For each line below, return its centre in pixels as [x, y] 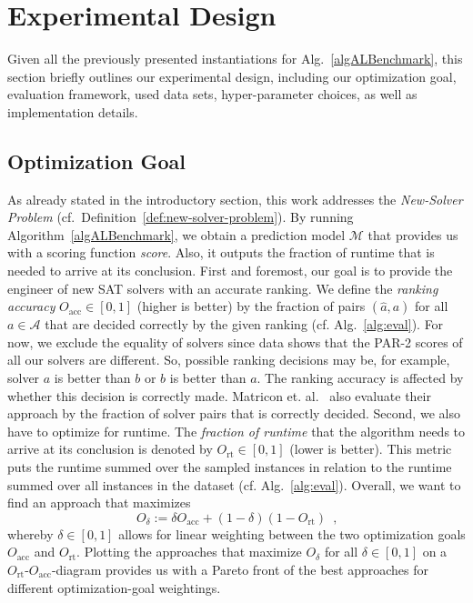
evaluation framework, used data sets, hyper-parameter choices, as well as [212, 94]
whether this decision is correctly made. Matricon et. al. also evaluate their [219, 395]
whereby [30, 533]
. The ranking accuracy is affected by [360, 378]
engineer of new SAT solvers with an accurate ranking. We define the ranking [223, 288]
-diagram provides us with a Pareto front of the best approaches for [240, 569]
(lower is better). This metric [371, 449]
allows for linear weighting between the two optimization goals [292, 533]
